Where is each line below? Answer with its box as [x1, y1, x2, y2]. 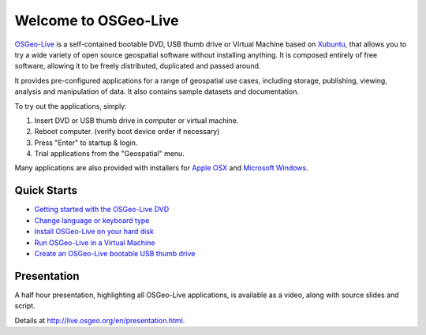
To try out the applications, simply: [14, 101, 128, 110]
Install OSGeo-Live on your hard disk [34, 227, 154, 236]
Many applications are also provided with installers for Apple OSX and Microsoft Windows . [14, 163, 309, 173]
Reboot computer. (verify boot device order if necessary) [34, 127, 220, 136]
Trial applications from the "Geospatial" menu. [34, 149, 185, 158]
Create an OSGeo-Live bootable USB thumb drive [34, 248, 196, 258]
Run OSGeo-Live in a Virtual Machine [34, 237, 155, 248]
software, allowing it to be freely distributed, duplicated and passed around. [14, 61, 261, 71]
